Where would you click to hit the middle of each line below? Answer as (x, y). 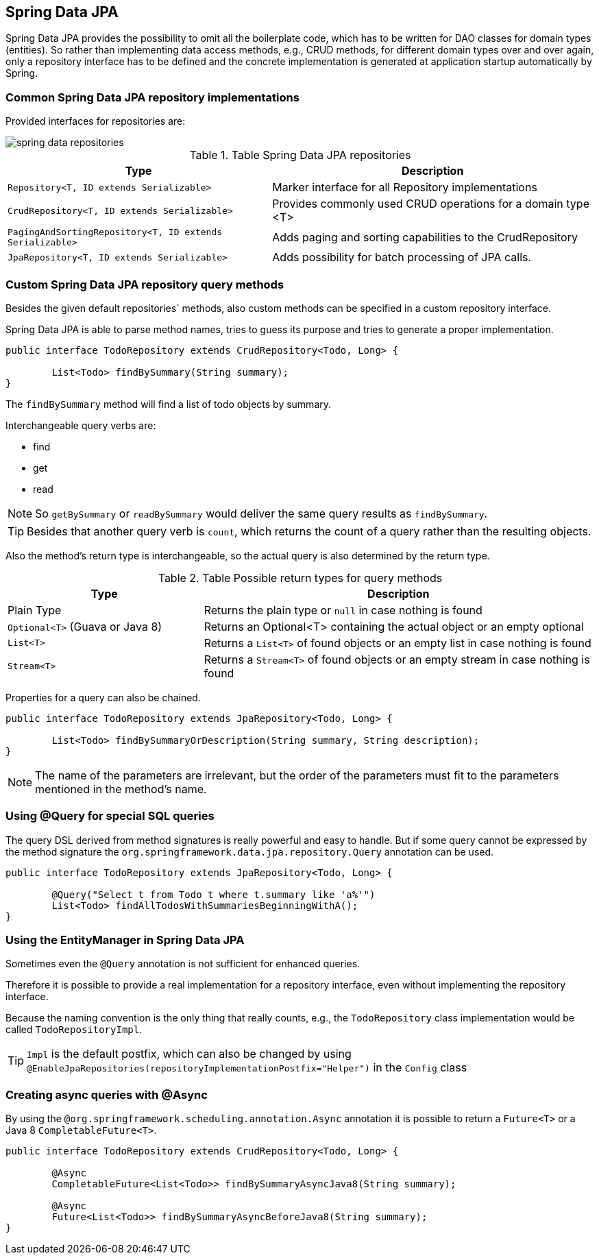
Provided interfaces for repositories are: (96, 121)
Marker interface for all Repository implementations (405, 187)
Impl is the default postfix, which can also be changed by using (189, 1054)
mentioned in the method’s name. (121, 789)
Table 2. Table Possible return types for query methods (300, 578)
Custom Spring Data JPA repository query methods (145, 284)
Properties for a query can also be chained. (103, 697)
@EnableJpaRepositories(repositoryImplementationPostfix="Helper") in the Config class (247, 1068)
